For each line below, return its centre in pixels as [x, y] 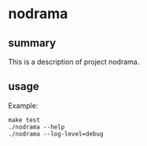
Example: [23, 105]
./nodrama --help [37, 127]
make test [24, 120]
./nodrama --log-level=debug [56, 134]
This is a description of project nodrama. [74, 62]
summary [32, 43]
